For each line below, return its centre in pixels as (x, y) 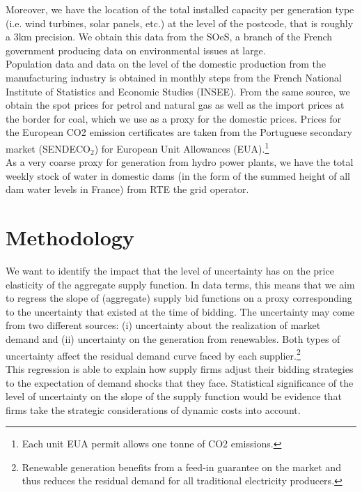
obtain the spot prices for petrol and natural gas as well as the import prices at (175, 105)
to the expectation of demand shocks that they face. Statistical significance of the (180, 382)
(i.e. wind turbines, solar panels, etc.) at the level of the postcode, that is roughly (180, 23)
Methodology (70, 237)
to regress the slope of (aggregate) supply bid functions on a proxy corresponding (179, 298)
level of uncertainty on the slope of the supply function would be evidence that (174, 396)
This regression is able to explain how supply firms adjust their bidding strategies (180, 368)
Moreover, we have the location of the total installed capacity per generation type (180, 9)
